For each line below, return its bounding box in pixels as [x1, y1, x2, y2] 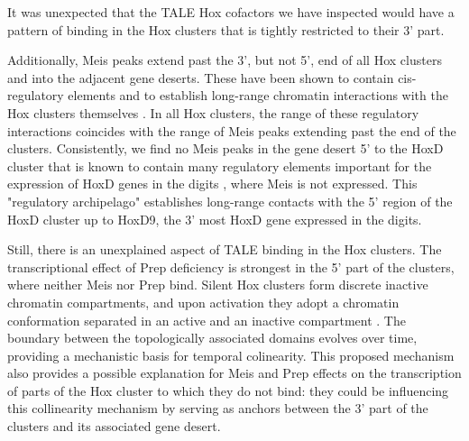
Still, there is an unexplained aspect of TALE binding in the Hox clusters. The [7, 240, 442, 259]
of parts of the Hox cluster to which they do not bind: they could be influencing [7, 381, 449, 400]
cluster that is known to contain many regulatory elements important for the [7, 156, 432, 175]
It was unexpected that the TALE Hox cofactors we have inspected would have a [7, 3, 455, 21]
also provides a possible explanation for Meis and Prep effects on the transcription [7, 363, 462, 382]
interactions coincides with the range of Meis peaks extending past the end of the [7, 121, 456, 140]
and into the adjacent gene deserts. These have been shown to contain [7, 68, 394, 87]
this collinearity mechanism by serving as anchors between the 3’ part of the [7, 399, 428, 418]
